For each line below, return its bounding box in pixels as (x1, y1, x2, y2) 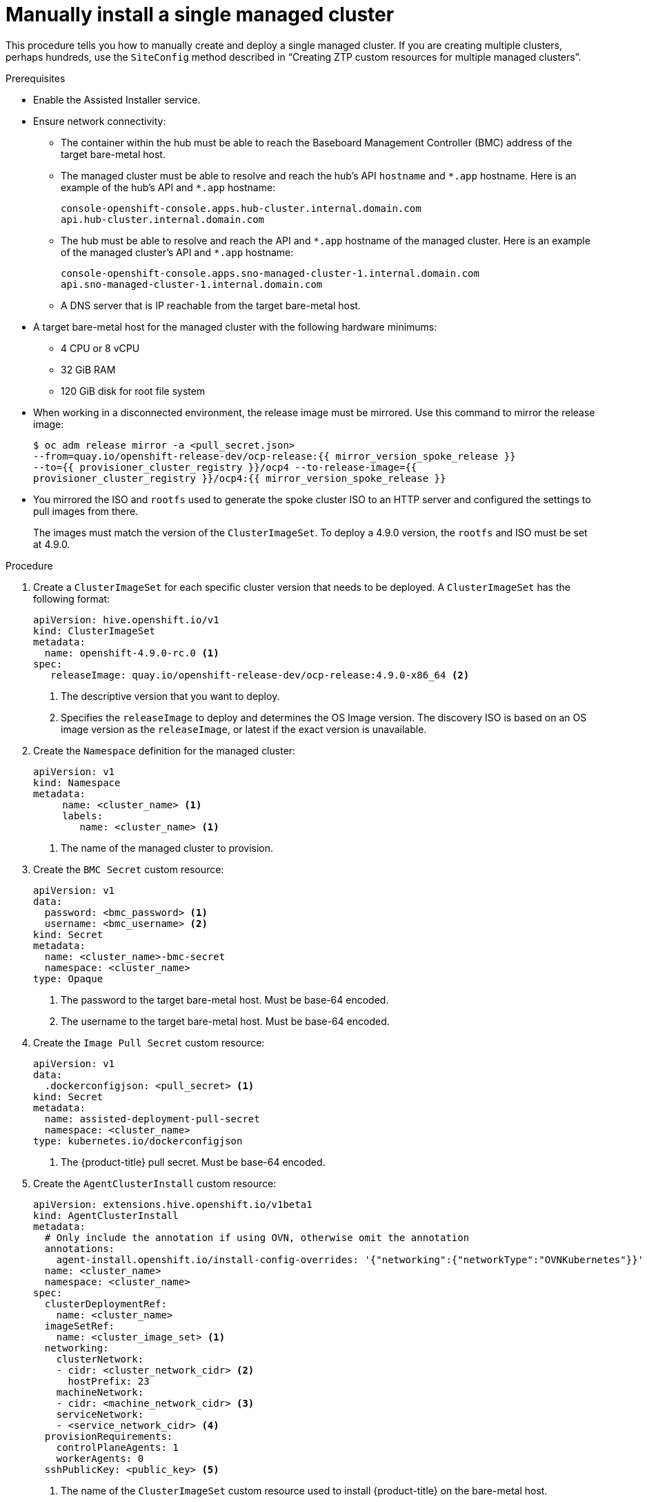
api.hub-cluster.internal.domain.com (61, 213, 265, 225)
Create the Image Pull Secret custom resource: (33, 1036, 265, 1049)
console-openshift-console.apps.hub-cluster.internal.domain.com (61, 202, 421, 214)
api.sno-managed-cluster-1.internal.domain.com (61, 278, 323, 290)
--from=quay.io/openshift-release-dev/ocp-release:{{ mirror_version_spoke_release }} (33, 450, 516, 462)
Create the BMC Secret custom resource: (33, 863, 224, 875)
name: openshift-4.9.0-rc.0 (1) (44, 647, 219, 659)
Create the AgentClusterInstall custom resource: (33, 1177, 277, 1189)
